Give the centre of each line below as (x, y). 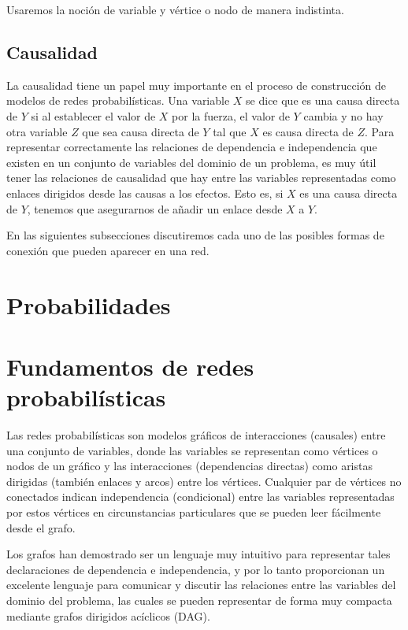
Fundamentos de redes (130, 366)
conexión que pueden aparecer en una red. (108, 250)
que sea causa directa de (141, 131)
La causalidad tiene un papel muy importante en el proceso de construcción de (196, 85)
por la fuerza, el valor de (231, 115)
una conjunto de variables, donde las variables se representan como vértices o (192, 450)
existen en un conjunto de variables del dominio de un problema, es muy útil (191, 162)
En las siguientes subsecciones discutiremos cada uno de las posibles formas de (195, 235)
